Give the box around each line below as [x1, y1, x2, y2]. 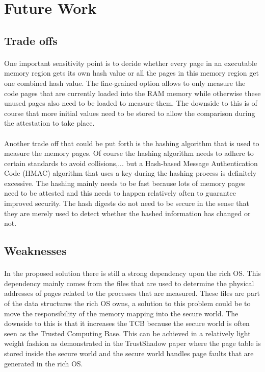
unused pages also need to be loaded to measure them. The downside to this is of [4, 98, 257, 108]
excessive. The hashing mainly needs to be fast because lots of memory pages [4, 177, 245, 188]
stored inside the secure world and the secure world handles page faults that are [4, 347, 254, 358]
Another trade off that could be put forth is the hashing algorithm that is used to [4, 137, 259, 148]
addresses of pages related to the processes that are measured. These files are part [4, 288, 260, 298]
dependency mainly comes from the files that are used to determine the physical [4, 277, 254, 288]
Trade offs [4, 32, 58, 48]
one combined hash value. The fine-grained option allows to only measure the [4, 77, 246, 88]
